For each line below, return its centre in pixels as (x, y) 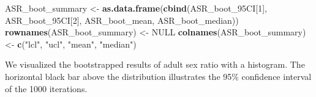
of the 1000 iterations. (46, 88)
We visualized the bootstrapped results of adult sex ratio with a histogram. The (155, 64)
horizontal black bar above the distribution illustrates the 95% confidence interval (158, 76)
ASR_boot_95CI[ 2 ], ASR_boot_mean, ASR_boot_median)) (122, 20)
